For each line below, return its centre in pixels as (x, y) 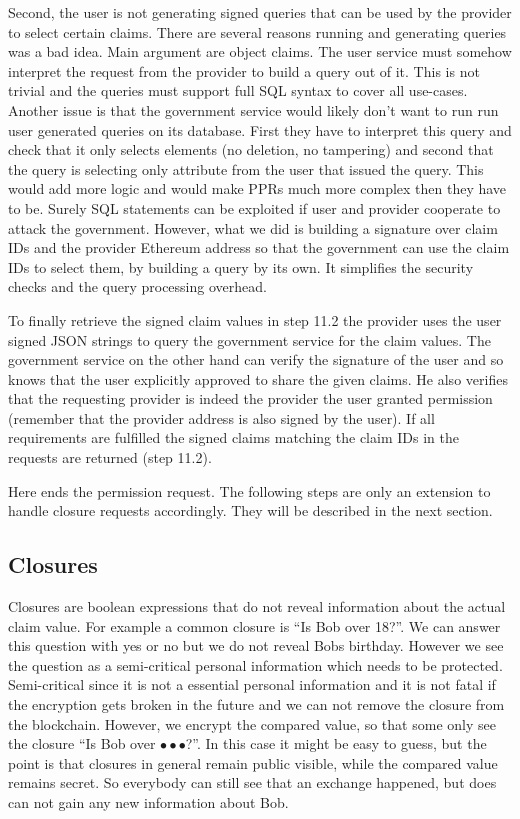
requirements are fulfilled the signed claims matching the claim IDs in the (233, 437)
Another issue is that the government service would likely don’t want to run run (253, 109)
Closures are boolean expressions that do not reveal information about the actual (257, 606)
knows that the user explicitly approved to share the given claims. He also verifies (258, 378)
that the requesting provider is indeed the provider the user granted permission (250, 398)
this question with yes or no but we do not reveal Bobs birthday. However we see (256, 645)
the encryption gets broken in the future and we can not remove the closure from (256, 704)
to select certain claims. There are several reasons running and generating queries (257, 31)
